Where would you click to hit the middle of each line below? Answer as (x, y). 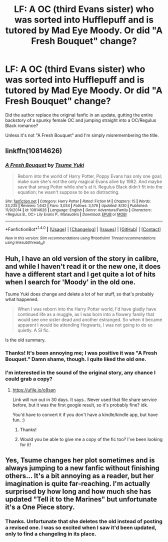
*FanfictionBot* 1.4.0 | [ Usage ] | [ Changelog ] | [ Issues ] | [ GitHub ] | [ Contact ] (83, 228)
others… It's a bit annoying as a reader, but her (79, 476)
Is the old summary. (25, 340)
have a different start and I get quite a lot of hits (80, 274)
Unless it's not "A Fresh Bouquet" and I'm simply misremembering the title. (82, 135)
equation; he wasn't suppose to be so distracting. (68, 192)
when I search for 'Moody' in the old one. (70, 282)
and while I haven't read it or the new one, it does (83, 266)
